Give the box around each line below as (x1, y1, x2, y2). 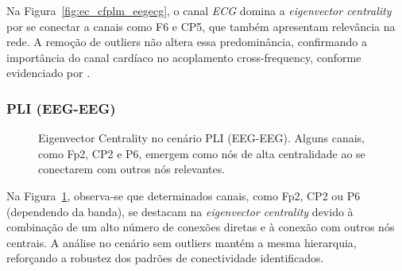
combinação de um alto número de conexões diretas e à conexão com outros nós (6, 219, 395, 235)
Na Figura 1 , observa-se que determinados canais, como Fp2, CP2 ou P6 (6, 187, 361, 203)
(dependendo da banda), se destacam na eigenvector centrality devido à (6, 203, 354, 219)
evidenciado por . (6, 64, 91, 81)
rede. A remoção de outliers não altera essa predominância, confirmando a (6, 33, 367, 50)
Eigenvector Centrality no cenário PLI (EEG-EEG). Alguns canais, (38, 130, 365, 146)
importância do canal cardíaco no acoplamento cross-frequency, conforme (6, 48, 361, 65)
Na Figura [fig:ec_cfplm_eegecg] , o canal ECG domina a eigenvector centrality (6, 2, 392, 18)
